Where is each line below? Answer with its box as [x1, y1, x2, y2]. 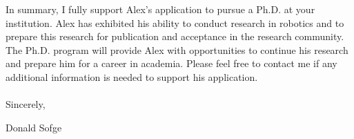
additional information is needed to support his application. [6, 69, 258, 84]
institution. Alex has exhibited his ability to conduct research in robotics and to [6, 15, 344, 30]
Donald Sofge [6, 120, 62, 134]
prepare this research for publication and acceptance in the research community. [6, 29, 344, 44]
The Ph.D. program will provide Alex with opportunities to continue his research [6, 42, 348, 57]
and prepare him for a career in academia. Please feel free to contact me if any [6, 56, 337, 71]
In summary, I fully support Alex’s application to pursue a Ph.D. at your [6, 2, 315, 16]
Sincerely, [6, 97, 46, 111]
